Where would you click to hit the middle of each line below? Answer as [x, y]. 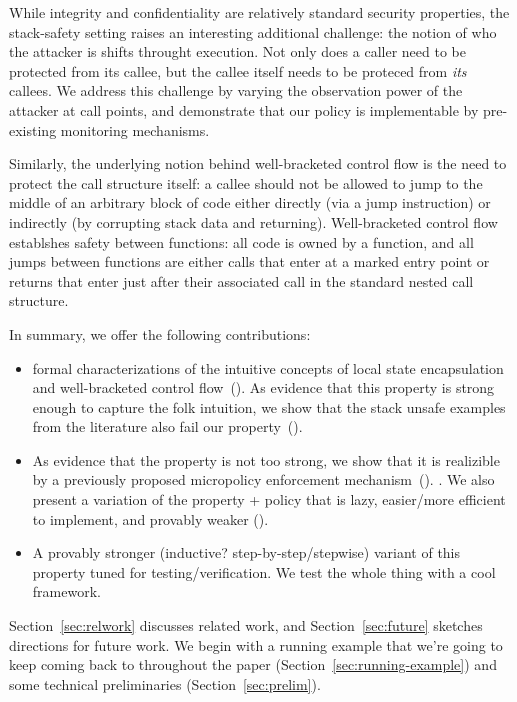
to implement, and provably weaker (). [150, 518]
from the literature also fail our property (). [167, 426]
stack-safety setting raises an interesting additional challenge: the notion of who [253, 31]
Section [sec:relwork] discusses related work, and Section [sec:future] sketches [246, 625]
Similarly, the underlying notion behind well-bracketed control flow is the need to [258, 163]
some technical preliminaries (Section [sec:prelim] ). [165, 683]
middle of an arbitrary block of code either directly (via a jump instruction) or [250, 202]
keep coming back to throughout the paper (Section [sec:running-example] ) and [253, 664]
